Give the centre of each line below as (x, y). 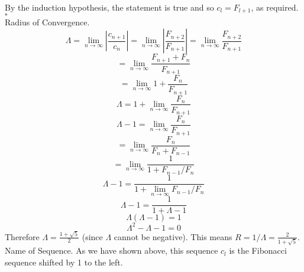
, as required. (275, 7)
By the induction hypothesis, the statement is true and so (109, 7)
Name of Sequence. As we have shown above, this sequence (111, 250)
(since (92, 236)
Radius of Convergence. (47, 22)
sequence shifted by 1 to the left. (64, 262)
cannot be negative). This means (173, 236)
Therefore (22, 236)
